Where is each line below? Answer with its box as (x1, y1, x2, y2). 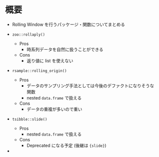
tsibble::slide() (12, 117, 48, 122)
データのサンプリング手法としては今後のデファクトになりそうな (26, 82, 155, 88)
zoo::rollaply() (12, 32, 45, 37)
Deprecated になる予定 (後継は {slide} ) (26, 142, 106, 148)
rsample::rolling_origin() (12, 68, 67, 73)
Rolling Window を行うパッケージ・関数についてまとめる (12, 21, 125, 27)
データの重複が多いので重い (26, 106, 83, 112)
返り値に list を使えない (26, 58, 74, 63)
